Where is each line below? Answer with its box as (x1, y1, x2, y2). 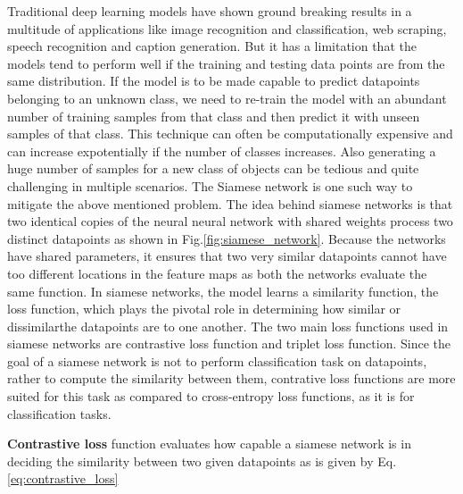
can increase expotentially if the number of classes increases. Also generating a (7, 141, 436, 160)
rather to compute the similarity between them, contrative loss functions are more (7, 369, 456, 388)
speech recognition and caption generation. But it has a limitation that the (7, 37, 417, 55)
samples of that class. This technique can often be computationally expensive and (7, 124, 453, 143)
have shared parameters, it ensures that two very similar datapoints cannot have (7, 247, 447, 265)
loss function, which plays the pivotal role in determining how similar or (7, 299, 401, 318)
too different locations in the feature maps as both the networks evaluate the (7, 264, 427, 282)
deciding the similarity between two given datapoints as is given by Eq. (7, 451, 397, 470)
